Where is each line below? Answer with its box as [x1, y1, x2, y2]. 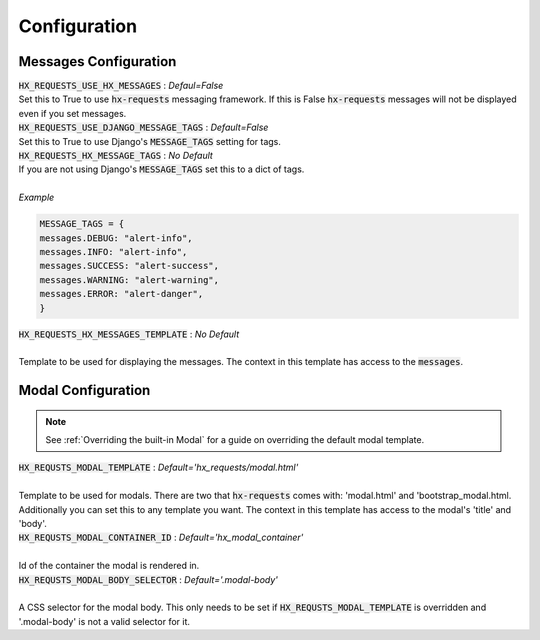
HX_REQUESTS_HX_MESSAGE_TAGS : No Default [18, 150, 214, 162]
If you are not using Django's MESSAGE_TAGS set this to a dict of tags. [18, 163, 305, 175]
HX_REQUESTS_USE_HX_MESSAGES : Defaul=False [18, 80, 224, 92]
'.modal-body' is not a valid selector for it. [18, 615, 190, 627]
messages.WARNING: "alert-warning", [39, 274, 220, 285]
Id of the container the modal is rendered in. [18, 560, 200, 572]
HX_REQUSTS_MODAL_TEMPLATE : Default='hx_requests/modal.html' [18, 461, 299, 474]
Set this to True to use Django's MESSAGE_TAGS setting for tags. [18, 135, 282, 147]
